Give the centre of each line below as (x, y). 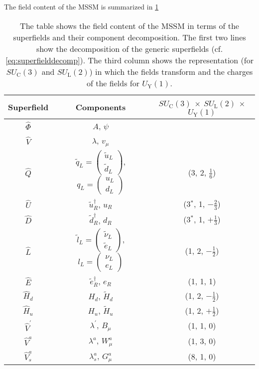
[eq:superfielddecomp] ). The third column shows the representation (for (129, 60)
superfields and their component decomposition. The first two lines (129, 37)
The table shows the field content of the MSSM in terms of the (129, 25)
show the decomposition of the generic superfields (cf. (129, 48)
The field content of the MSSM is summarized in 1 (81, 6)
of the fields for (113, 83)
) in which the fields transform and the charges (171, 71)
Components (101, 107)
